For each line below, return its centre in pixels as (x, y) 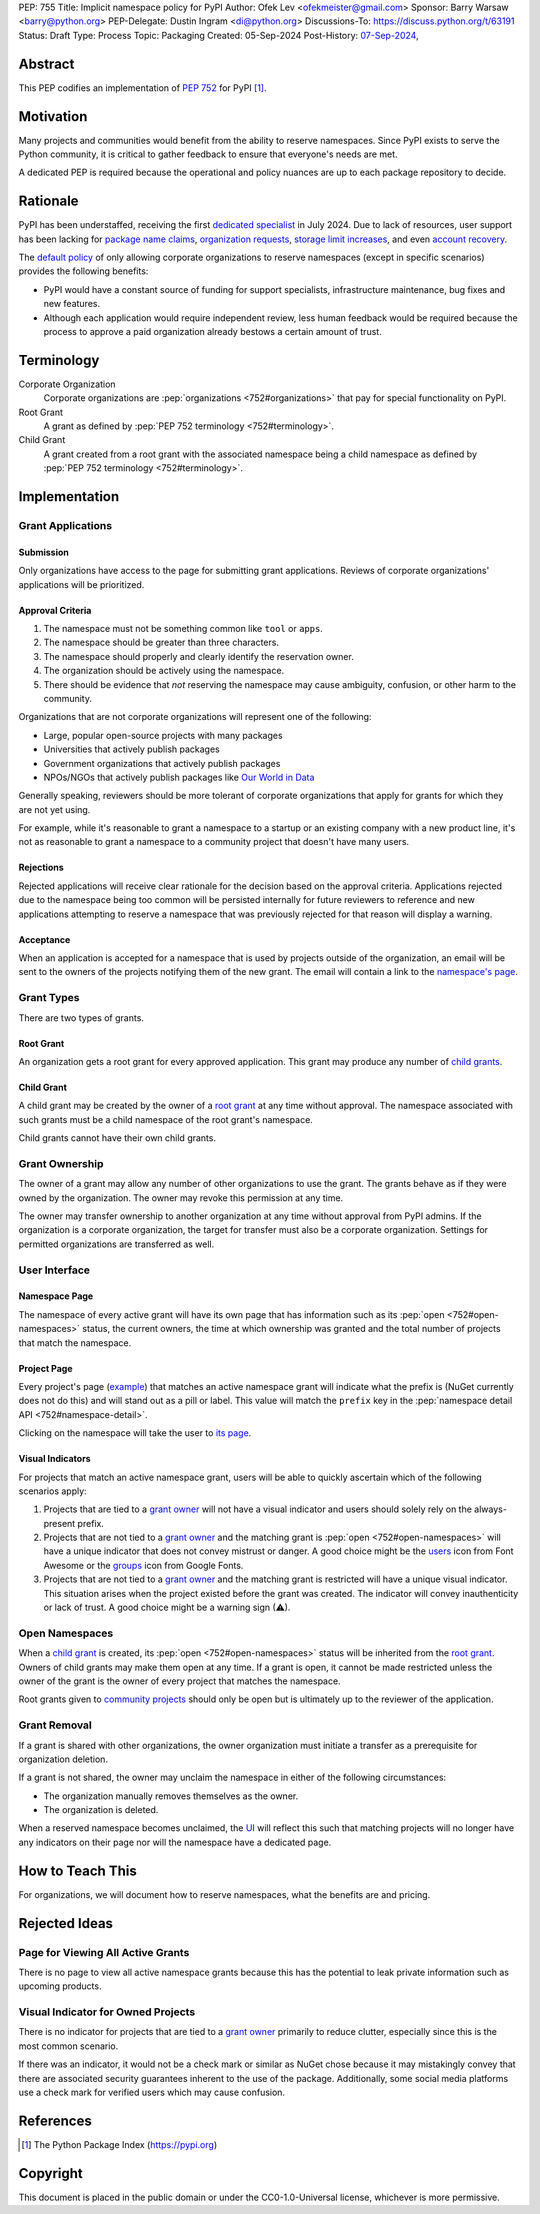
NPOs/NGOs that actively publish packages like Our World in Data (179, 777)
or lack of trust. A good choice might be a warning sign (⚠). (167, 1607)
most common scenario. (68, 2046)
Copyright (51, 2173)
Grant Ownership (61, 1163)
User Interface (54, 1270)
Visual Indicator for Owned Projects (107, 2012)
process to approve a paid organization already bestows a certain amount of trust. (212, 332)
